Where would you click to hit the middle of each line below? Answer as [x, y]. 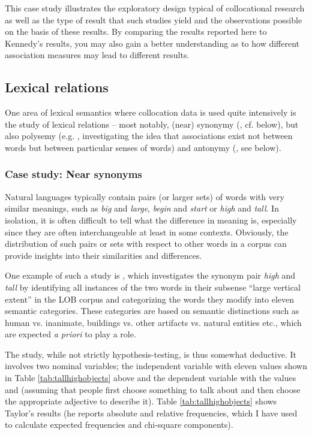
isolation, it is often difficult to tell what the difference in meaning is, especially [151, 220]
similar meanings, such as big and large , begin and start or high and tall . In [142, 208]
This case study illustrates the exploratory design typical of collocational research [155, 8]
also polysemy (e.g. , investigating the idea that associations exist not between [149, 136]
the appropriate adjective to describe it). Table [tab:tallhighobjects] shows [141, 401]
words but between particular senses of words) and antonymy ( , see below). [143, 147]
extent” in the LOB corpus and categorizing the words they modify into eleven [150, 299]
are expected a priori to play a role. [70, 334]
